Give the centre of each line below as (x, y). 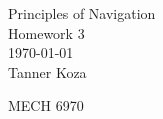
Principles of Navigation (82, 13)
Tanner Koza (47, 71)
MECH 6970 (46, 105)
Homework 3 (46, 32)
